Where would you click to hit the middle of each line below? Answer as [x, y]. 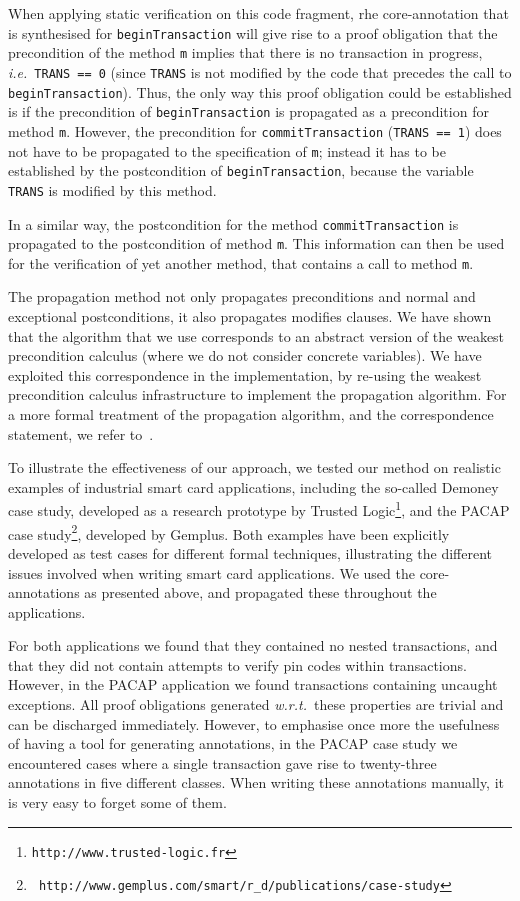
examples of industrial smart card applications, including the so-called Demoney [253, 486]
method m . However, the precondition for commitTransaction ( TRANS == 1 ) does [255, 130]
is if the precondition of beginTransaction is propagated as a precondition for [248, 111]
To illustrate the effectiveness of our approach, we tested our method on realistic [254, 467]
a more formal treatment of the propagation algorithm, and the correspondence [251, 414]
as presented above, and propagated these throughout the [260, 592]
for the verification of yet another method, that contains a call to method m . [241, 262]
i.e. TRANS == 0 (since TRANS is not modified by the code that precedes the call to [260, 71]
